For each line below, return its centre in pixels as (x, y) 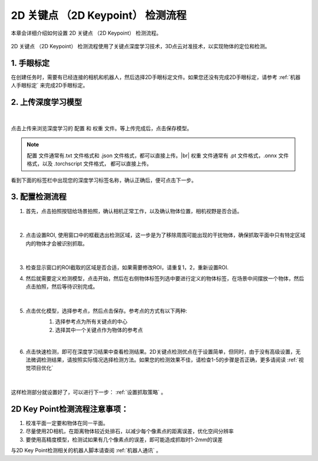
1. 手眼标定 (30, 63)
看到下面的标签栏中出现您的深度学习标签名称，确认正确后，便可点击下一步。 (104, 180)
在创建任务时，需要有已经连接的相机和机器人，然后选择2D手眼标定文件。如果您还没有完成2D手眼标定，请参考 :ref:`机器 (156, 77)
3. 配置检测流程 (39, 197)
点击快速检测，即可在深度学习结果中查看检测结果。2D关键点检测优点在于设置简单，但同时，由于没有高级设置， (160, 351)
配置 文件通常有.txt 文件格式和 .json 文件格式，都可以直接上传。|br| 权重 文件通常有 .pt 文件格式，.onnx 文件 (158, 155)
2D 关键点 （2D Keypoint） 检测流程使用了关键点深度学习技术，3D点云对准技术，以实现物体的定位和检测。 (140, 46)
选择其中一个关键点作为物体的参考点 (99, 330)
